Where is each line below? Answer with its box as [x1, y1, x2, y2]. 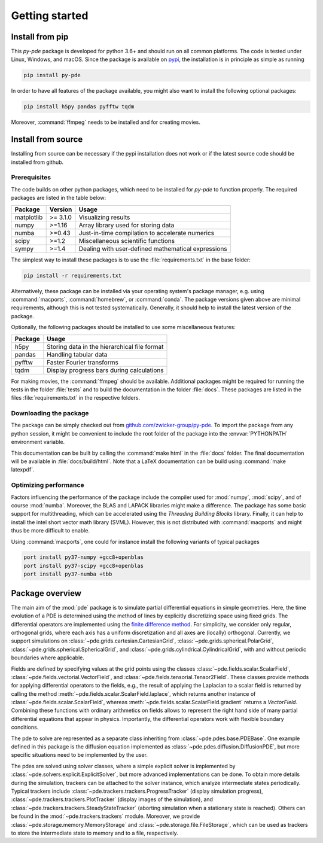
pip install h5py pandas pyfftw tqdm [23, 104, 135, 110]
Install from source [11, 135, 83, 145]
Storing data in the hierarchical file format [47, 342, 164, 351]
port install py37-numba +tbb [23, 571, 112, 577]
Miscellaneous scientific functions [78, 236, 175, 245]
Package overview [11, 588, 82, 598]
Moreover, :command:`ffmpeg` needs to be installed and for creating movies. [11, 118, 200, 126]
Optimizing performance [11, 481, 84, 489]
